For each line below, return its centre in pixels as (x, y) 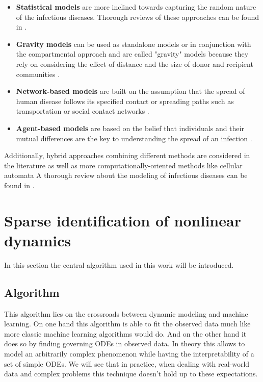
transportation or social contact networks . (83, 111)
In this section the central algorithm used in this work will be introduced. (119, 264)
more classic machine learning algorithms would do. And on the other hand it (125, 333)
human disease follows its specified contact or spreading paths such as (125, 101)
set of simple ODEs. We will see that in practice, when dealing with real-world (127, 363)
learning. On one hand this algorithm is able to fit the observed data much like (127, 324)
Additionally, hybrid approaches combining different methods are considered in (127, 155)
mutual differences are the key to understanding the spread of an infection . (134, 138)
